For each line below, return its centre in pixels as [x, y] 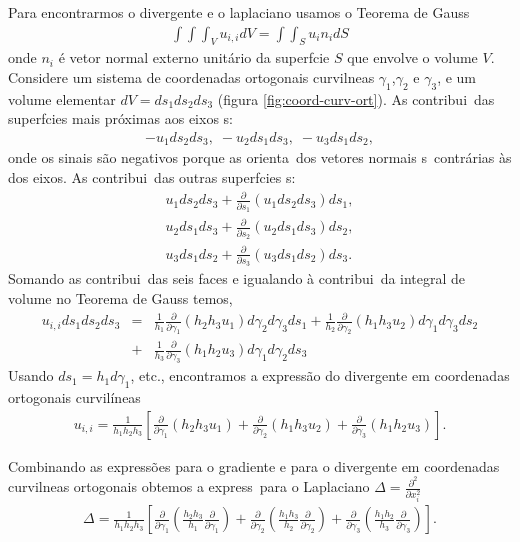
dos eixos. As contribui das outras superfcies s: [152, 177]
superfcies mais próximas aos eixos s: [120, 118]
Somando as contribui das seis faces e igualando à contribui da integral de [237, 278]
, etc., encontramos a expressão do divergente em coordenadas [320, 375]
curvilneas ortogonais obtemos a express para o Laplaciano [189, 486]
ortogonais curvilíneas [74, 397]
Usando [31, 375]
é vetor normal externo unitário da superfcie [194, 57]
